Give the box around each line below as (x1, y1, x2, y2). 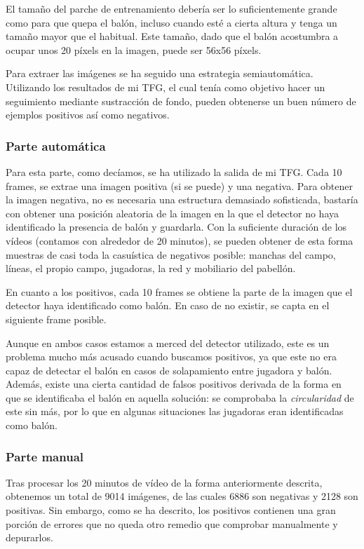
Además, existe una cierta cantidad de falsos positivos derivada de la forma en (6, 377, 342, 391)
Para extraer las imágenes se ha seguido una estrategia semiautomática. (6, 66, 314, 81)
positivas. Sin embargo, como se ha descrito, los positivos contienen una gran (6, 503, 336, 517)
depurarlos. (6, 530, 53, 545)
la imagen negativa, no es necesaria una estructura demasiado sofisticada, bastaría (6, 192, 358, 207)
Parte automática (6, 137, 106, 154)
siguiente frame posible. (6, 311, 107, 326)
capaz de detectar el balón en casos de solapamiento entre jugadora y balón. (6, 362, 332, 377)
